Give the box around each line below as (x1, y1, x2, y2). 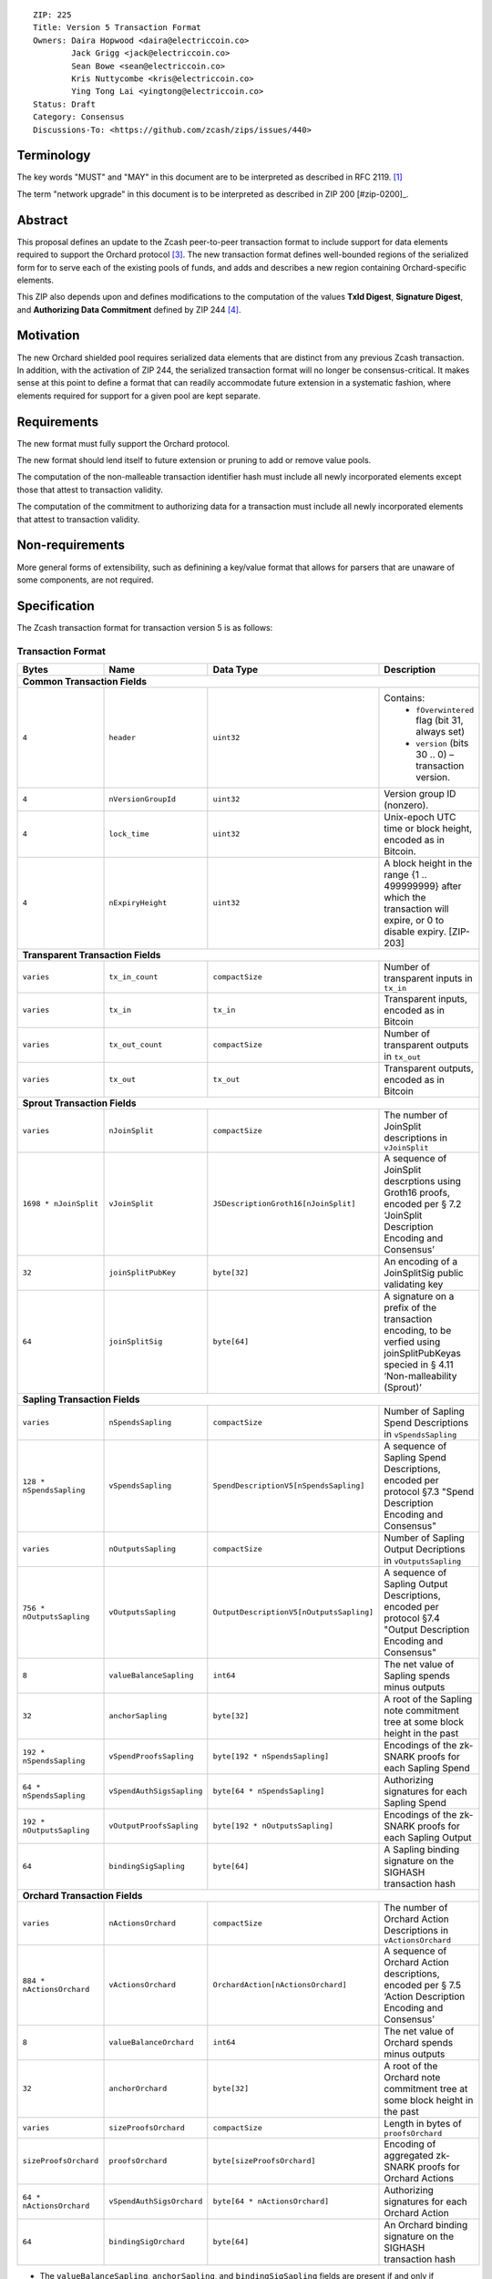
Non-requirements (16, 538, 125, 553)
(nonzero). (384, 799, 429, 811)
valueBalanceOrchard (108, 2037, 194, 2047)
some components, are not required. (16, 574, 154, 585)
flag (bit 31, (415, 714, 464, 727)
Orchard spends (384, 2036, 454, 2048)
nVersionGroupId (108, 794, 177, 804)
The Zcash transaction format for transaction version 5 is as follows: (16, 622, 273, 633)
